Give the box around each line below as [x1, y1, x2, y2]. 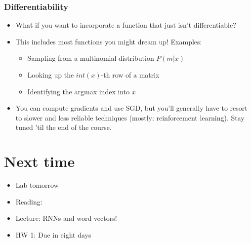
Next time [4, 151, 75, 171]
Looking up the [27, 70, 74, 80]
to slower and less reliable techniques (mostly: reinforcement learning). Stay [15, 112, 245, 122]
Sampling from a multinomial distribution [27, 53, 154, 63]
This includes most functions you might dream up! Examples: [15, 36, 202, 46]
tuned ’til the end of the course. [15, 122, 112, 132]
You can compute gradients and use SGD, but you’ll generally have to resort [15, 103, 248, 113]
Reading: [15, 196, 42, 206]
